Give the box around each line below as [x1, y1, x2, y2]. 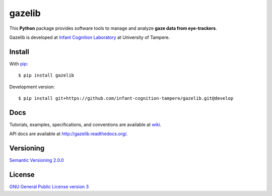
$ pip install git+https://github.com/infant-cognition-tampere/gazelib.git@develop [18, 96, 234, 101]
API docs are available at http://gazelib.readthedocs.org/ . [9, 131, 128, 137]
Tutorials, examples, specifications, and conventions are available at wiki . [9, 121, 162, 127]
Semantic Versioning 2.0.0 [9, 157, 64, 163]
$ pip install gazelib [18, 73, 75, 78]
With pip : [9, 60, 28, 67]
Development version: [9, 84, 55, 90]
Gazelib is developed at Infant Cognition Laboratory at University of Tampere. [9, 34, 170, 40]
